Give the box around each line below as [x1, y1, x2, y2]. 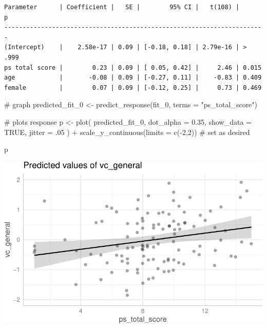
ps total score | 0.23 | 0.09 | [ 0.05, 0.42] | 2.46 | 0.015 [4, 64, 262, 71]
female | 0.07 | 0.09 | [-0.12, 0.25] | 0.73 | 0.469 [4, 84, 262, 91]
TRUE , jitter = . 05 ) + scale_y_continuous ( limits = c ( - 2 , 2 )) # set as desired [4, 126, 250, 137]
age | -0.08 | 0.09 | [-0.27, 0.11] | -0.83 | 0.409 [4, 74, 262, 82]
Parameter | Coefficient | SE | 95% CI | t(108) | [4, 4, 240, 11]
